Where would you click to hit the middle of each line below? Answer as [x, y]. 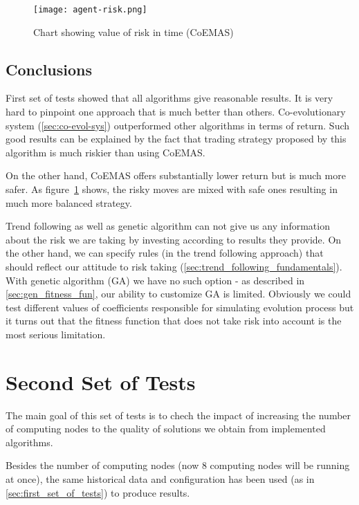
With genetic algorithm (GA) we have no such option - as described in [155, 280]
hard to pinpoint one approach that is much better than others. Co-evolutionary [176, 112]
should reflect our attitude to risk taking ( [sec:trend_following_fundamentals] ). [174, 266]
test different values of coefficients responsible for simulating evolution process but [180, 307]
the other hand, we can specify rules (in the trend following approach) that [165, 253]
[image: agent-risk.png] [90, 10]
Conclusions [49, 69]
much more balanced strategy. [69, 202]
